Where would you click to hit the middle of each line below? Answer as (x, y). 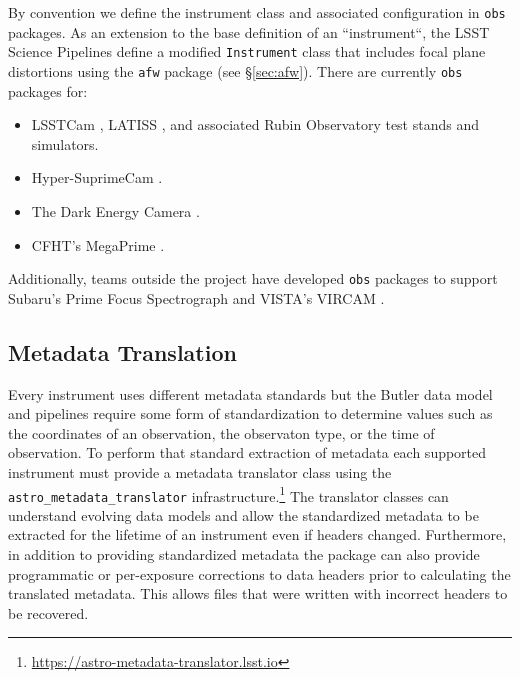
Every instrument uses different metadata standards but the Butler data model (250, 393)
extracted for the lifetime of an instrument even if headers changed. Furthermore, (257, 534)
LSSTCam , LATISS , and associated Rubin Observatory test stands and (255, 124)
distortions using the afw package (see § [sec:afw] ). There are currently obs (235, 70)
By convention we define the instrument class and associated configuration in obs (257, 12)
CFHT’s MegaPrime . (98, 244)
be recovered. (48, 612)
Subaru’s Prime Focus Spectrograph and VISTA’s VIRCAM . (196, 297)
